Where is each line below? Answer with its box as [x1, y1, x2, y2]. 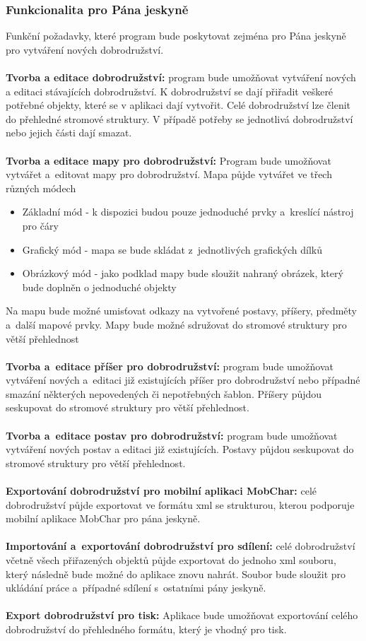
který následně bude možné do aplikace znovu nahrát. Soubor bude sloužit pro [6, 566, 346, 581]
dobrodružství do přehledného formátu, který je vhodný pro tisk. [6, 621, 287, 636]
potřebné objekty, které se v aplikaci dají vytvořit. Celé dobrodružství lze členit [6, 98, 351, 112]
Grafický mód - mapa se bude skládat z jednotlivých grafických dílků [22, 242, 323, 257]
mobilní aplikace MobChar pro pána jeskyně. [6, 511, 201, 526]
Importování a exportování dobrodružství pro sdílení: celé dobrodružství [6, 539, 355, 553]
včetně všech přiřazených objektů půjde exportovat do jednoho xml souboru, [6, 553, 336, 567]
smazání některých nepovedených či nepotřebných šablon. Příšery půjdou [6, 386, 322, 401]
